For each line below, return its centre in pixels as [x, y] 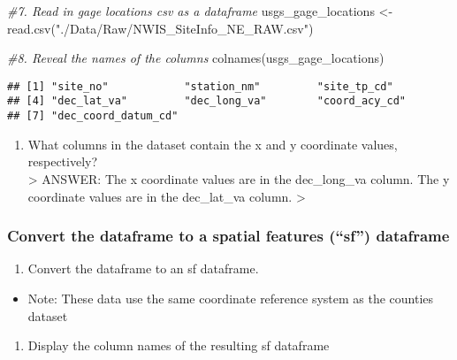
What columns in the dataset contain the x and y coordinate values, [213, 144]
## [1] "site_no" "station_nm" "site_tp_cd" [200, 86]
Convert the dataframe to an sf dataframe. [143, 268]
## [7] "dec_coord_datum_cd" [93, 116]
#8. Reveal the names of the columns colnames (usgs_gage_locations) [196, 58]
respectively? [63, 161]
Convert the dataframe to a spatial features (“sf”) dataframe [228, 236]
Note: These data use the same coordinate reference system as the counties [231, 298]
